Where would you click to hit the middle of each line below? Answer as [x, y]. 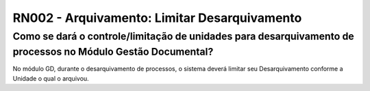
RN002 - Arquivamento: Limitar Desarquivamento [157, 18]
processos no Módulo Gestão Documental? [113, 52]
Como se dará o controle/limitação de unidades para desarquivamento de [183, 36]
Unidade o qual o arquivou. [51, 78]
